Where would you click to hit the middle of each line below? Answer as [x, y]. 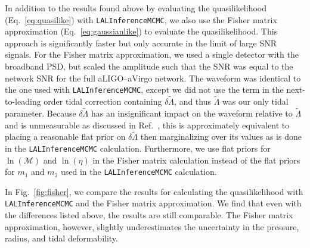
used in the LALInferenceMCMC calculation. [139, 172]
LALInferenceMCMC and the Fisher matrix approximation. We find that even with [153, 203]
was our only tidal [255, 101]
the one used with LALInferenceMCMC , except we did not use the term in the [144, 90]
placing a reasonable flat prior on [65, 136]
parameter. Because [41, 113]
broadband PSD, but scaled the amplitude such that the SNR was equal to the [149, 66]
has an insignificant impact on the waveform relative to [192, 113]
